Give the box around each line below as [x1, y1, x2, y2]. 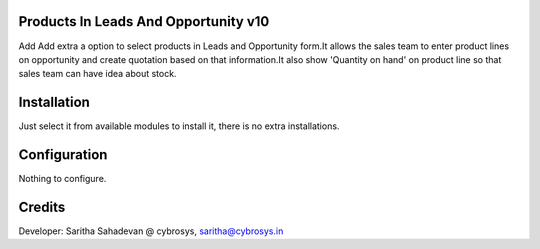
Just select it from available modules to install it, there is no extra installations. [18, 120, 340, 132]
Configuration [18, 146, 108, 164]
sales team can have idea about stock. [18, 68, 177, 80]
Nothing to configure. [18, 173, 107, 185]
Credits [18, 198, 66, 215]
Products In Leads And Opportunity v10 [18, 13, 270, 30]
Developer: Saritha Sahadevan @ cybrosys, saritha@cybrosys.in [18, 225, 284, 237]
